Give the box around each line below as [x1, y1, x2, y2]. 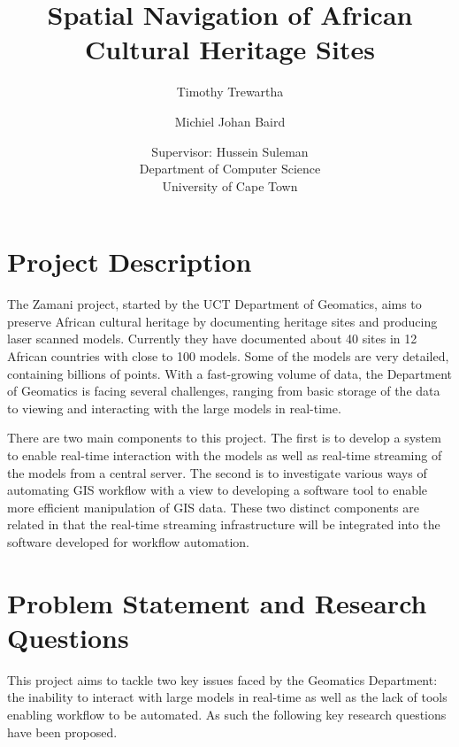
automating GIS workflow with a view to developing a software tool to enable [7, 481, 428, 499]
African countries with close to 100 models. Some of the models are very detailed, [7, 347, 449, 365]
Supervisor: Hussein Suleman [151, 142, 309, 160]
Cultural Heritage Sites [85, 31, 375, 67]
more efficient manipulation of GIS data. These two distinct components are [7, 497, 419, 516]
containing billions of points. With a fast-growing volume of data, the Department [7, 364, 452, 382]
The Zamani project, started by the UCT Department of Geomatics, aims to [7, 295, 422, 313]
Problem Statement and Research [7, 584, 427, 620]
